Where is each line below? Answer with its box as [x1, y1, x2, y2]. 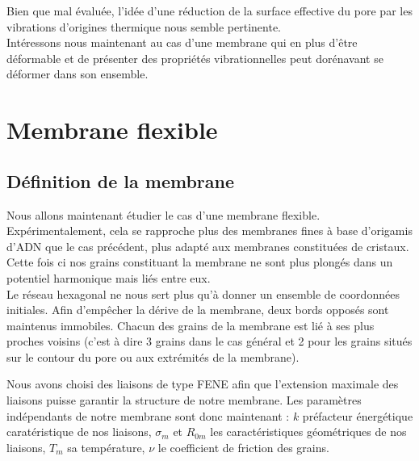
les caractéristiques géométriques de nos [210, 423, 407, 440]
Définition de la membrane [6, 168, 234, 193]
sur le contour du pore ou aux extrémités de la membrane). [6, 348, 300, 365]
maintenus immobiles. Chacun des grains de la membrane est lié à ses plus [6, 316, 375, 333]
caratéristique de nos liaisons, [6, 423, 152, 440]
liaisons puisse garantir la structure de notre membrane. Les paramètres [6, 392, 362, 409]
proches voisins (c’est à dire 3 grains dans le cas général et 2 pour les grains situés [6, 333, 413, 350]
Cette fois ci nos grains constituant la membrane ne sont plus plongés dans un [6, 254, 393, 270]
